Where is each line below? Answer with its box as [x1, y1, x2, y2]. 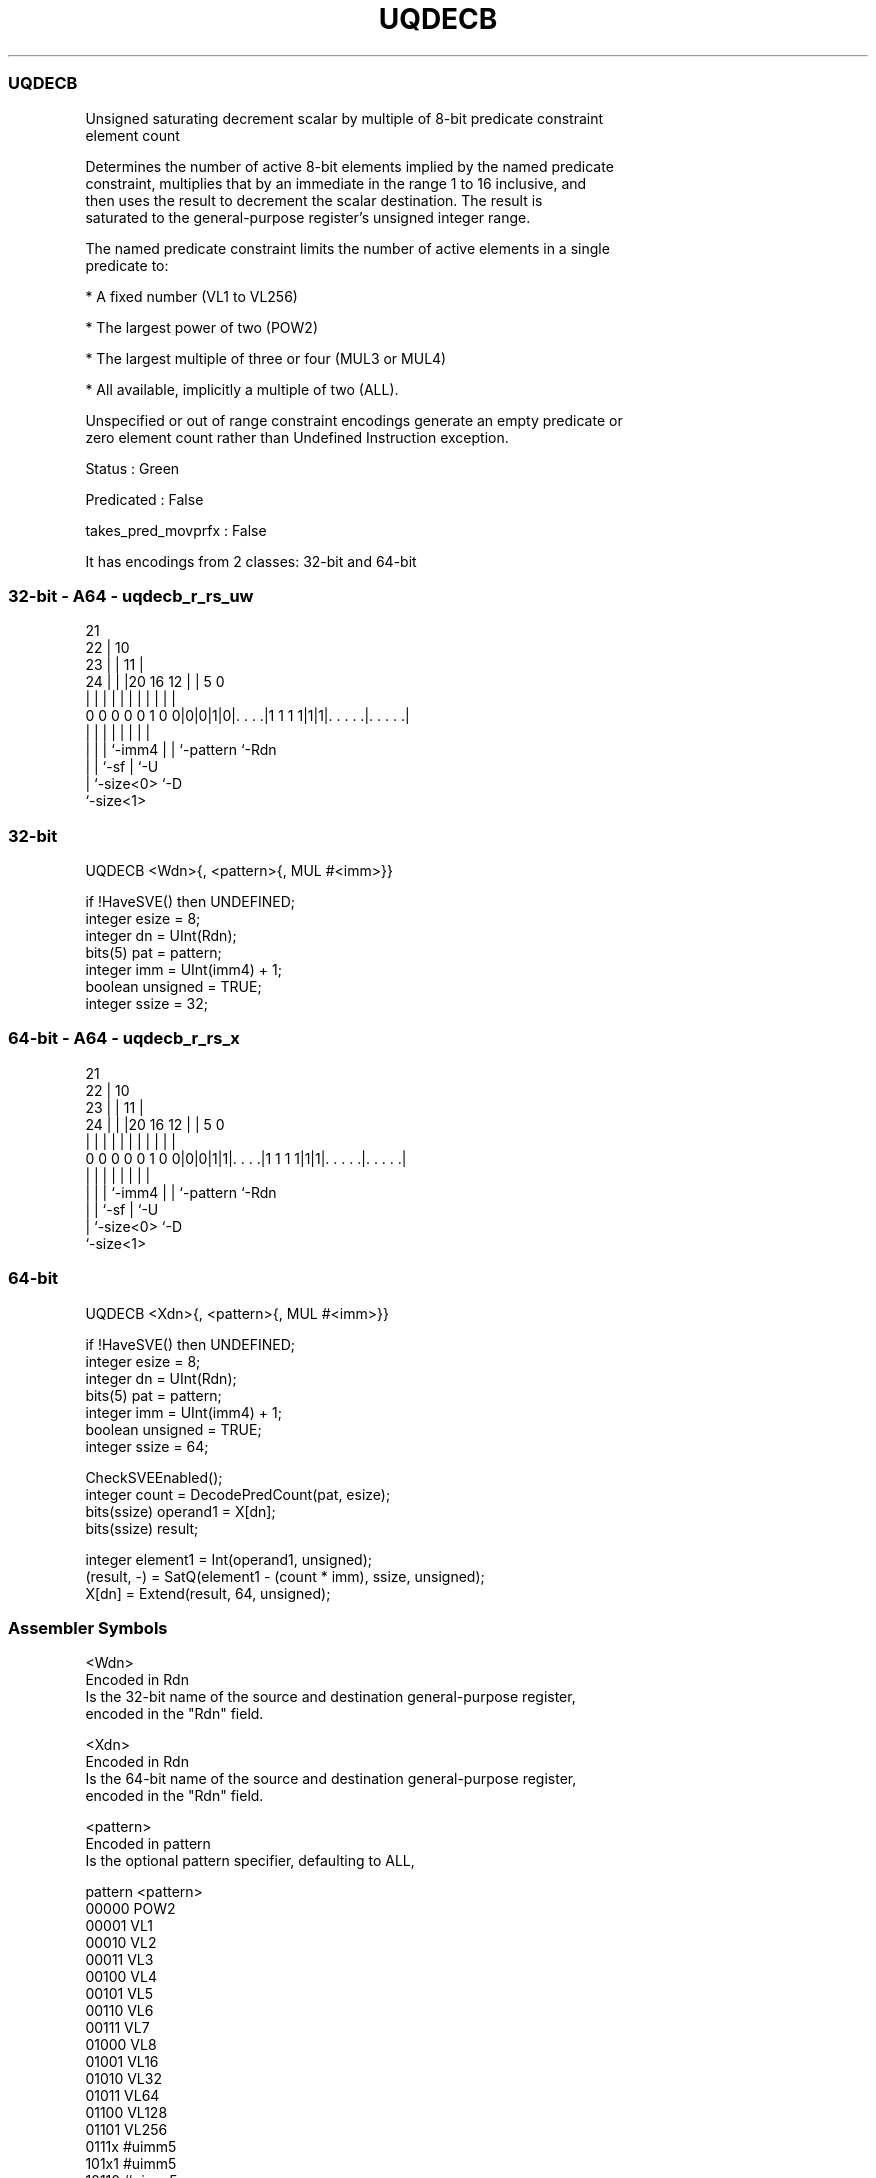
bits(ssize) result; [85, 1519, 199, 1537]
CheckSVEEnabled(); [85, 1468, 223, 1486]
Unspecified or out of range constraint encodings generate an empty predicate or [85, 411, 623, 429]
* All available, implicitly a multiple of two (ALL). [85, 380, 399, 398]
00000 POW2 [85, 1900, 176, 1918]
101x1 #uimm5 [85, 2155, 177, 2173]
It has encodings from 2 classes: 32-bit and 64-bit [85, 552, 417, 570]
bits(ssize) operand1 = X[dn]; [85, 1502, 276, 1520]
